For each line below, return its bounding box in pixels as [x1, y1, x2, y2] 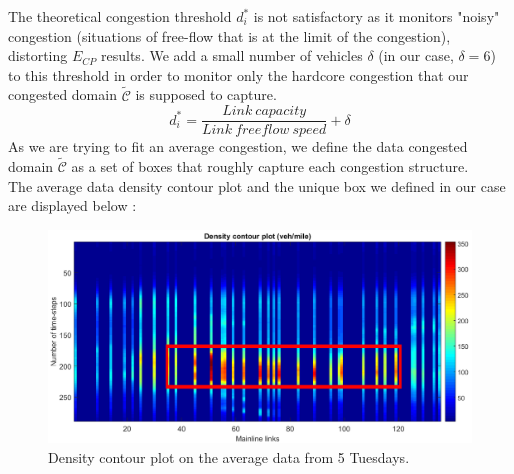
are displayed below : [8, 195, 137, 216]
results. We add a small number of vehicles [101, 45, 363, 66]
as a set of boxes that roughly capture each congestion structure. [71, 156, 469, 177]
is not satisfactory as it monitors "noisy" [253, 6, 500, 26]
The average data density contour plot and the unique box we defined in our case [8, 175, 506, 196]
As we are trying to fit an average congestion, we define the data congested [8, 136, 468, 157]
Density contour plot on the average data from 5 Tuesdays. [48, 446, 410, 467]
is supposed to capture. [135, 84, 277, 105]
